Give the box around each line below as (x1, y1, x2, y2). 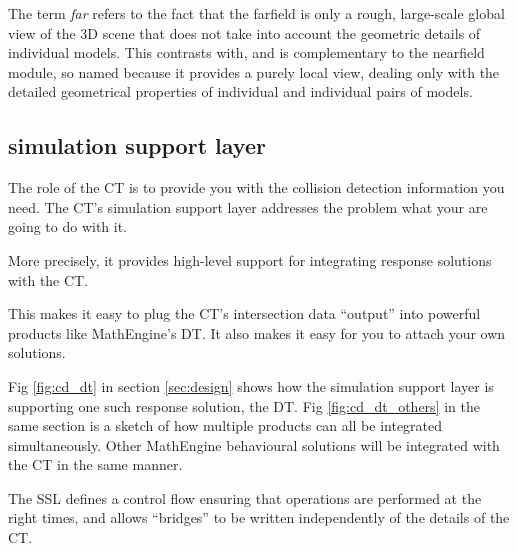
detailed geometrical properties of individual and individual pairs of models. (8, 81, 473, 102)
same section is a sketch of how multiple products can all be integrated (8, 415, 443, 436)
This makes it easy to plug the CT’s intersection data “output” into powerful (8, 303, 481, 324)
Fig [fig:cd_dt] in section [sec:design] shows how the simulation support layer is (8, 375, 494, 396)
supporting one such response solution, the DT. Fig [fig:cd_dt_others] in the (8, 395, 480, 416)
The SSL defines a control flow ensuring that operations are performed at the (8, 487, 482, 508)
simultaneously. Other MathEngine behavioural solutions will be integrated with (8, 434, 500, 455)
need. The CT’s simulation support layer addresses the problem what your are (8, 196, 488, 217)
